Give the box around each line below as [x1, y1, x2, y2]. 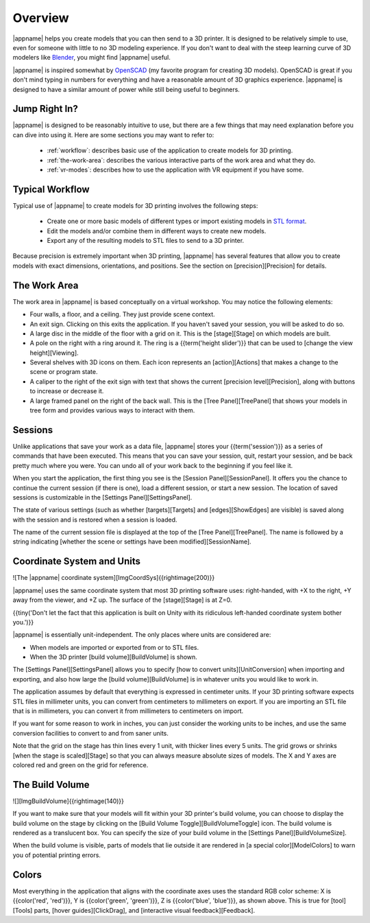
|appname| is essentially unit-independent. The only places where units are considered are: [12, 631, 271, 639]
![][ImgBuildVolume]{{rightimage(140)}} [12, 797, 125, 805]
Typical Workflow [12, 183, 90, 195]
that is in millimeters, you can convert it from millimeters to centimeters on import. [12, 707, 243, 715]
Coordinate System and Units [12, 556, 140, 568]
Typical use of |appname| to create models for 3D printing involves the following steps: [12, 201, 258, 209]
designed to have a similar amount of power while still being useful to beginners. [12, 85, 240, 93]
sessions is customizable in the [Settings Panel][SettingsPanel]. [12, 493, 193, 501]
